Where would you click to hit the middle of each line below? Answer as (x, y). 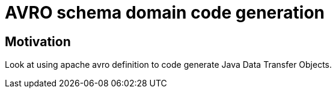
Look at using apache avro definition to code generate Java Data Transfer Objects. (169, 65)
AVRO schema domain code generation (165, 13)
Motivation (38, 41)
